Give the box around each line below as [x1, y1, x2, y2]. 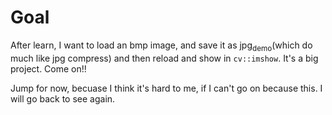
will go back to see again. [10, 92, 116, 105]
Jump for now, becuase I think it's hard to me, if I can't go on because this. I [10, 82, 323, 94]
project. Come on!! [10, 62, 87, 75]
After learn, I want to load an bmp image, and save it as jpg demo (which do [10, 39, 313, 53]
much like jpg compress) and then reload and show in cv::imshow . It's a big [10, 52, 319, 64]
